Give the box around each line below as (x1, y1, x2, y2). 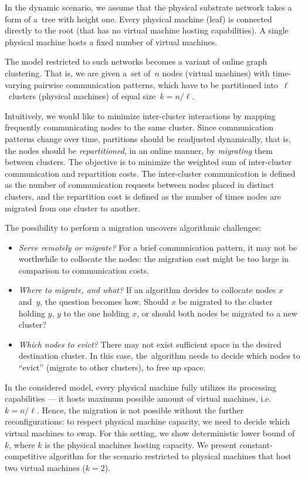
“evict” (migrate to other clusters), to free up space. (18, 361, 206, 373)
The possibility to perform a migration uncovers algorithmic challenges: (5, 221, 262, 234)
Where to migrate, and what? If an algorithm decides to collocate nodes (18, 284, 276, 296)
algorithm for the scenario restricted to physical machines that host (49, 450, 292, 462)
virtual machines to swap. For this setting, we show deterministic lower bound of (5, 427, 295, 439)
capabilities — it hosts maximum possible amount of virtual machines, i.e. (5, 392, 272, 405)
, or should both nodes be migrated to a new (137, 307, 297, 319)
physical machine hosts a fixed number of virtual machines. (5, 35, 218, 48)
